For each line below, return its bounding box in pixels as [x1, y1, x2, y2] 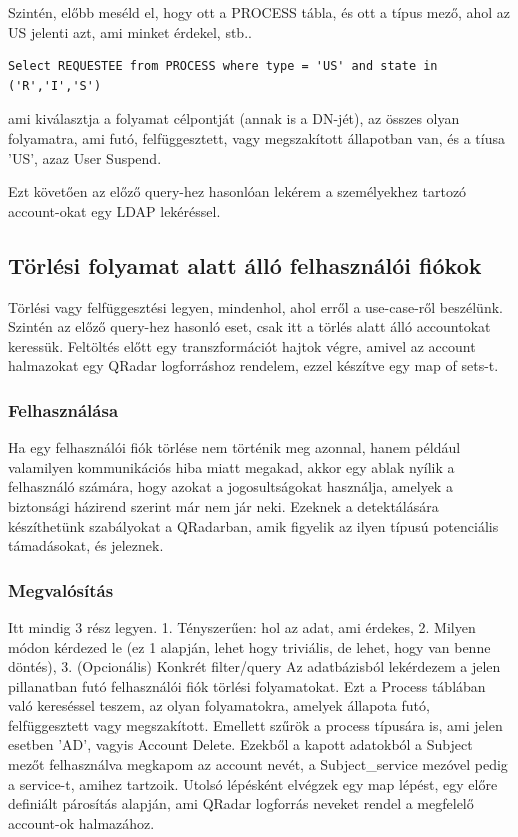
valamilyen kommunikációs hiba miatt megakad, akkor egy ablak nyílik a [8, 456, 455, 477]
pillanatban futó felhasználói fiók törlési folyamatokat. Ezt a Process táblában [8, 675, 486, 696]
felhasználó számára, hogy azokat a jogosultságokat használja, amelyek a [8, 476, 453, 497]
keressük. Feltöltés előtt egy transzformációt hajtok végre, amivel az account [8, 335, 476, 356]
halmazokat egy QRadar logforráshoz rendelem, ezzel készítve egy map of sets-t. [8, 355, 499, 376]
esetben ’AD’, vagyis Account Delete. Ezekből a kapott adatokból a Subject [8, 734, 473, 755]
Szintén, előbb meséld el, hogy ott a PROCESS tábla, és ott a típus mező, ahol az [8, 2, 511, 22]
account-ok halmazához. [8, 812, 155, 833]
